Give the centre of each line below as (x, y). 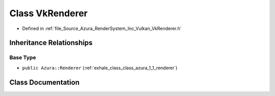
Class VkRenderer (48, 13)
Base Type (23, 57)
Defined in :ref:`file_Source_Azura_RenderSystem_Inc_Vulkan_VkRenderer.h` (102, 28)
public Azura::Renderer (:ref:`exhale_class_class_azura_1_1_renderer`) (100, 68)
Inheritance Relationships (51, 43)
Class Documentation (45, 82)
